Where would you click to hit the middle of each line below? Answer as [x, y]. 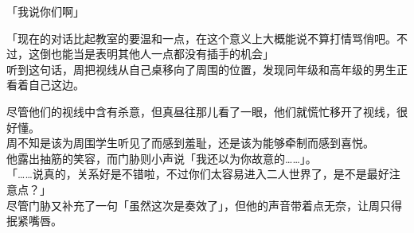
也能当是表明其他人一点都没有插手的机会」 [162, 54]
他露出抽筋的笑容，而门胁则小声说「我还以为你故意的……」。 [162, 158]
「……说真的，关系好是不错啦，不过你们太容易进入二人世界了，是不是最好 [198, 174]
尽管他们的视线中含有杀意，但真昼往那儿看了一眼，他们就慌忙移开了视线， [201, 111]
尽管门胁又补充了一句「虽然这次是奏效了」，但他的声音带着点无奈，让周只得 [204, 205]
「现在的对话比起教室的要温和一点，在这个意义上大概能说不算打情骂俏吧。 [201, 38]
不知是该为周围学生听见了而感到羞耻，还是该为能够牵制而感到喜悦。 [195, 143]
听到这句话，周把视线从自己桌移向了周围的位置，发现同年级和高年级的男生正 [207, 69]
